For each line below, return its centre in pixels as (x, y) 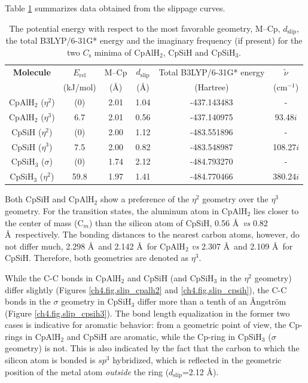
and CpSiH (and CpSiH (170, 277)
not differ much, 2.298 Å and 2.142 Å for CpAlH (95, 246)
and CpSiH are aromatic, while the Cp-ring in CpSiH (164, 336)
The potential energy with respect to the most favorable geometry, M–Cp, (145, 28)
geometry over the (235, 199)
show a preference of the (145, 199)
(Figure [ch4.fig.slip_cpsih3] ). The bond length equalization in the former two (147, 313)
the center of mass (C (44, 222)
